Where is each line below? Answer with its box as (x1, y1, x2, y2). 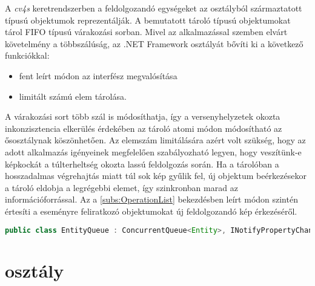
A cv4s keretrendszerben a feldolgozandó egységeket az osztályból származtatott (5, 2, 302, 14)
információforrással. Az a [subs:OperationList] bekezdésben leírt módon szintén (5, 193, 298, 206)
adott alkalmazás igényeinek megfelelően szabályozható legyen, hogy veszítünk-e (5, 145, 302, 158)
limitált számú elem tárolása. (19, 89, 127, 102)
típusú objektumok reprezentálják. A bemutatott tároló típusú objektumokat (5, 13, 291, 26)
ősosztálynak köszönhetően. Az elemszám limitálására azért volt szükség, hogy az (5, 134, 306, 146)
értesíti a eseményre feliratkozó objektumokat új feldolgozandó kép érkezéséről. (5, 204, 297, 217)
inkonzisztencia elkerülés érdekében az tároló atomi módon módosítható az (5, 122, 282, 134)
